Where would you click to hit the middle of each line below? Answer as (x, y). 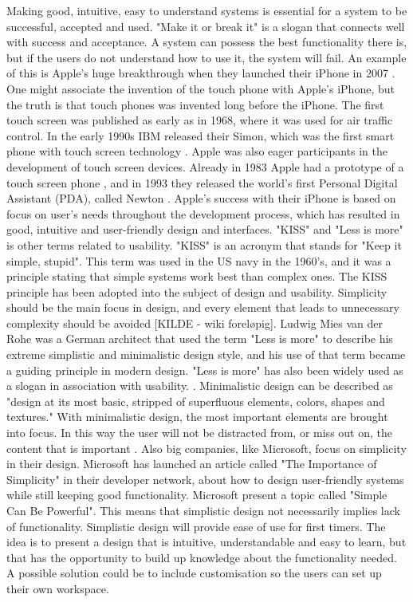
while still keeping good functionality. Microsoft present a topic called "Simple (197, 495)
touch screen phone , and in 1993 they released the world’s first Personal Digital (202, 182)
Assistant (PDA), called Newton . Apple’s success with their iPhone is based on (201, 198)
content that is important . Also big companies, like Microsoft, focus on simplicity (206, 448)
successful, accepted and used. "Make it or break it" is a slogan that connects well (206, 26)
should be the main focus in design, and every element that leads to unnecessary (203, 307)
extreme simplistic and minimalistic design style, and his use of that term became (206, 354)
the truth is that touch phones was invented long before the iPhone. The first (195, 104)
